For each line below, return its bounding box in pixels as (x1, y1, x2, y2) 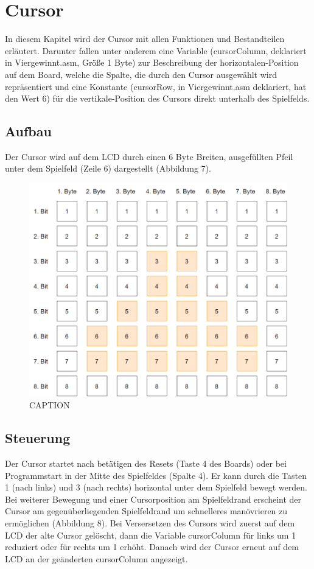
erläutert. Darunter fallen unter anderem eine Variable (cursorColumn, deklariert (5, 44, 307, 57)
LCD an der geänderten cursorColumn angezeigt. (5, 552, 188, 565)
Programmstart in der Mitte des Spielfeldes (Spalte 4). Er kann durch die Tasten (5, 469, 307, 481)
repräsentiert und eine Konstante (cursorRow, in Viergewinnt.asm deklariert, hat (5, 80, 307, 93)
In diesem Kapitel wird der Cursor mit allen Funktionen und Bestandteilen (5, 32, 285, 45)
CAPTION (29, 399, 70, 411)
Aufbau (5, 122, 52, 141)
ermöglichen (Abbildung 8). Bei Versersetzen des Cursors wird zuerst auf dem (5, 517, 295, 529)
